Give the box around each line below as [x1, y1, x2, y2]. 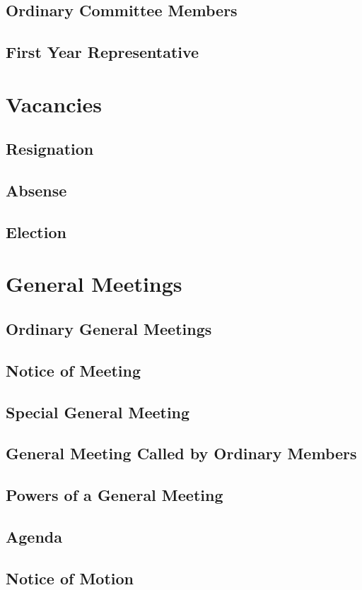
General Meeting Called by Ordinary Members [6, 442, 357, 464]
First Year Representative [6, 41, 199, 63]
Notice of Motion [6, 567, 134, 589]
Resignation [6, 138, 94, 160]
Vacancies [6, 89, 102, 118]
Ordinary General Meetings [6, 318, 212, 340]
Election [6, 220, 66, 242]
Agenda [6, 525, 62, 547]
